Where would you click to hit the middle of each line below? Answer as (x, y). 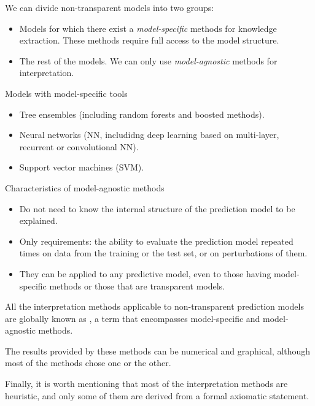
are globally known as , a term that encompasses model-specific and (133, 318)
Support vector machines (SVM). (82, 167)
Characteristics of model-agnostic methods (85, 187)
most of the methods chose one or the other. (88, 363)
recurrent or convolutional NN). (79, 146)
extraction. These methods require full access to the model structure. (149, 40)
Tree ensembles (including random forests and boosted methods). (142, 114)
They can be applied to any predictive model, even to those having (145, 273)
